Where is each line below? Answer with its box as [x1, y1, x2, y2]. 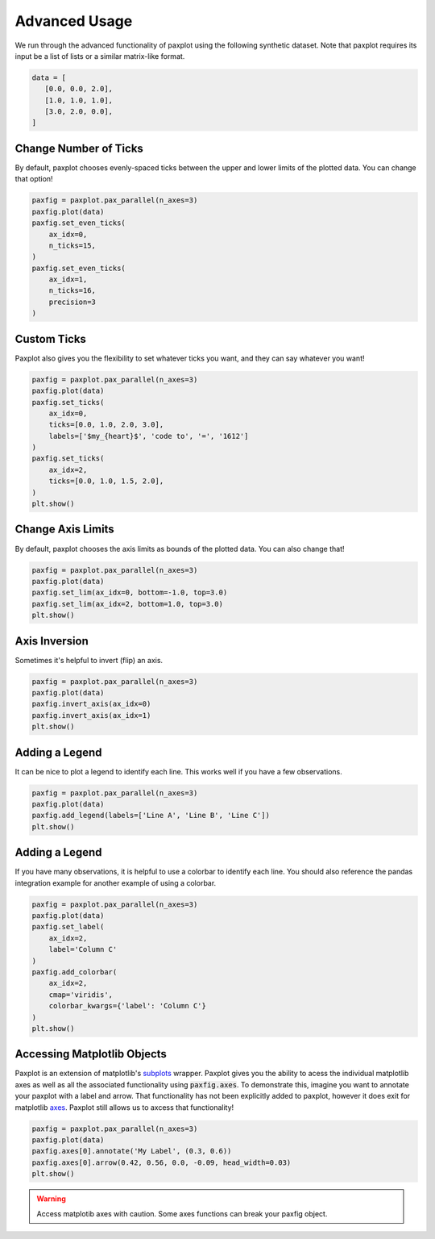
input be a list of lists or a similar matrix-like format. [14, 51, 185, 60]
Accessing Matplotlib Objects [14, 1047, 167, 1061]
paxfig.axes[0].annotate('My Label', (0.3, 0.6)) [31, 1146, 232, 1156]
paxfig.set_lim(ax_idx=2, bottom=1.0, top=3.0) [31, 599, 223, 608]
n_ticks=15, [48, 240, 97, 250]
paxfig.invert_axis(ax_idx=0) [31, 699, 151, 709]
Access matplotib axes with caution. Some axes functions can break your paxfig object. [36, 1208, 328, 1218]
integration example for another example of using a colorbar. [14, 878, 217, 887]
